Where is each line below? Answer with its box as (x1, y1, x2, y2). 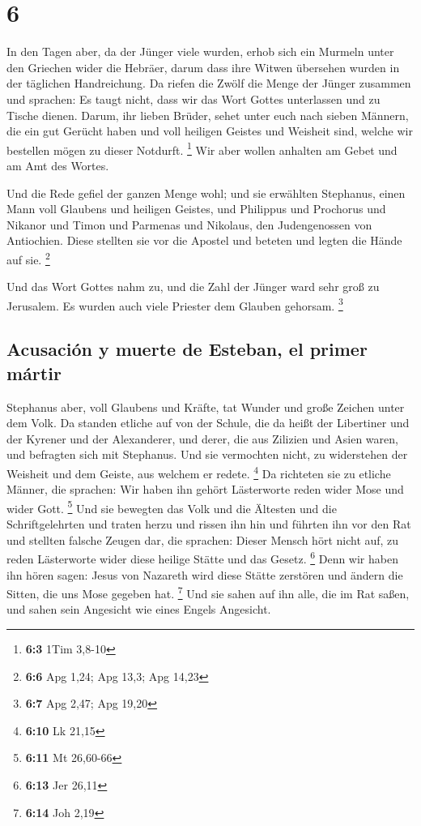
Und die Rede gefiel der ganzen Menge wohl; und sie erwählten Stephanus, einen (6, 184, 406, 201)
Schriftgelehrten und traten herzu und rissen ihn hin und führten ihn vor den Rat (6, 516, 411, 533)
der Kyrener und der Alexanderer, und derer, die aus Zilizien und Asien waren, (6, 430, 398, 447)
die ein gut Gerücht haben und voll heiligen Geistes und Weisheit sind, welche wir (6, 122, 413, 139)
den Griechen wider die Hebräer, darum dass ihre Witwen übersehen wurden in (6, 58, 400, 75)
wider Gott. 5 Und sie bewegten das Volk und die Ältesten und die (6, 497, 337, 516)
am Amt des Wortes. (6, 156, 109, 173)
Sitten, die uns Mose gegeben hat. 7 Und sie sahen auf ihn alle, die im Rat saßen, (6, 583, 410, 601)
